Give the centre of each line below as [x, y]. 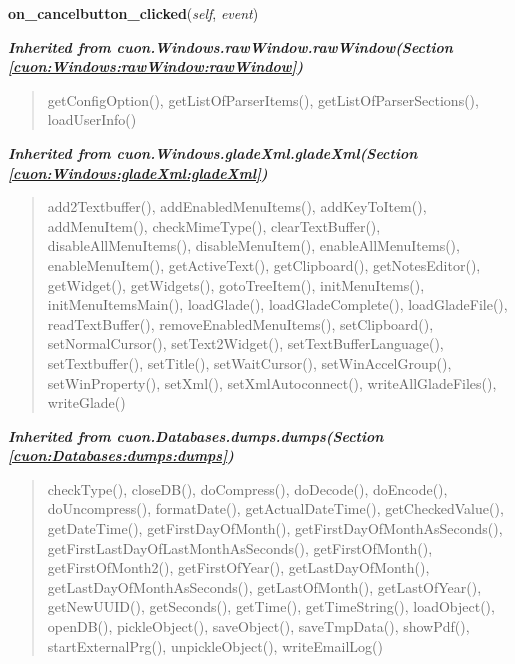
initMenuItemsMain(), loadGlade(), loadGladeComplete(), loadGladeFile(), [277, 304]
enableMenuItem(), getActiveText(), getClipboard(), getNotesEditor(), [264, 264]
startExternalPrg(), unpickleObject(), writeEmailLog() [215, 645]
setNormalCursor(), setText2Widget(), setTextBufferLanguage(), [245, 343]
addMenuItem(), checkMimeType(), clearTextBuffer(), [214, 225]
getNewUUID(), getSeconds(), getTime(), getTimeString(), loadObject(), [271, 606]
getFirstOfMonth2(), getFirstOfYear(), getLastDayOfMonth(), [238, 567]
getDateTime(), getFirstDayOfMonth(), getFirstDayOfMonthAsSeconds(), [275, 528]
